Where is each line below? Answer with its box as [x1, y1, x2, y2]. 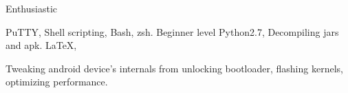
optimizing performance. [6, 74, 108, 89]
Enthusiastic [6, 1, 58, 15]
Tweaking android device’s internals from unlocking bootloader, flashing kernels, [6, 61, 343, 75]
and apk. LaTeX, [6, 38, 77, 52]
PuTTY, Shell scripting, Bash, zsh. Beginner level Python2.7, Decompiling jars [6, 24, 339, 39]
